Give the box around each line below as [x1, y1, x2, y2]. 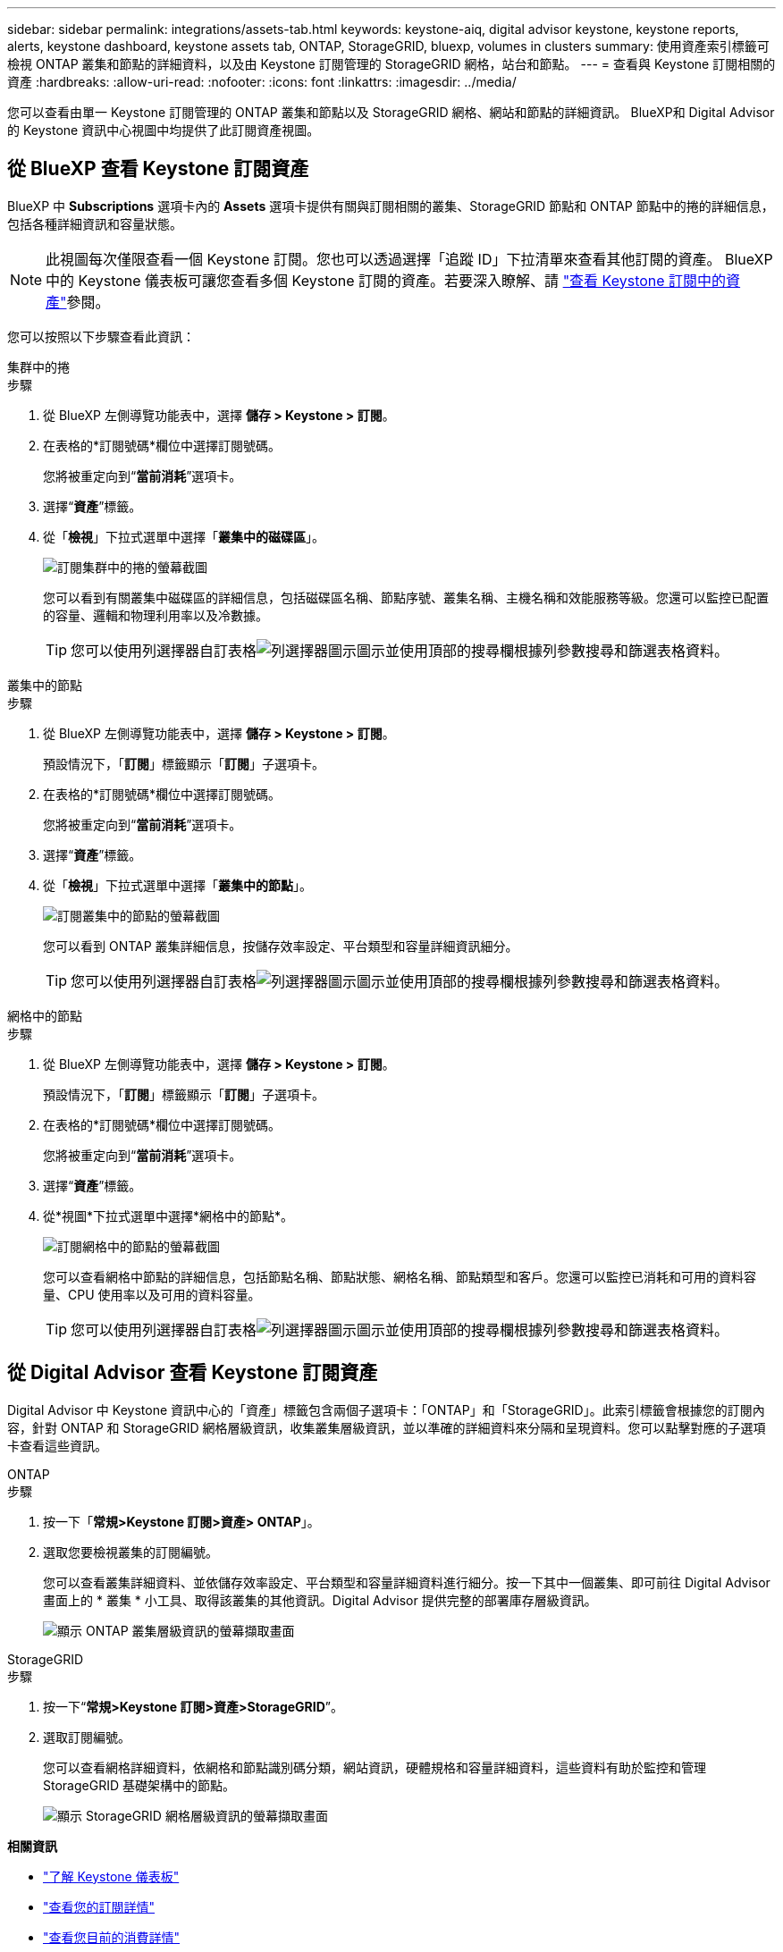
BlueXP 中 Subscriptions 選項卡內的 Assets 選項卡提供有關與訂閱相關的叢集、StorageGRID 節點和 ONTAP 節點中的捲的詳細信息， [7, 198, 774, 214]
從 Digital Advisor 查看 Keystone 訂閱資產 [7, 1361, 378, 1384]
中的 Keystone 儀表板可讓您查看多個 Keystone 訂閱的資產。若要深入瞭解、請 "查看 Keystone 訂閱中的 [46, 271, 727, 290]
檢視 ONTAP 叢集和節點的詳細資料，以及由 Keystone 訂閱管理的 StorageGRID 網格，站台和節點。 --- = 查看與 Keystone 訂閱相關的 [7, 56, 776, 72]
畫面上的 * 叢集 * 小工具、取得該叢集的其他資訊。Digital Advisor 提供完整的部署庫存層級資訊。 [43, 1592, 597, 1608]
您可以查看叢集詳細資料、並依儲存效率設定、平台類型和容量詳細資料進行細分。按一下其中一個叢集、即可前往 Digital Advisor [43, 1574, 770, 1590]
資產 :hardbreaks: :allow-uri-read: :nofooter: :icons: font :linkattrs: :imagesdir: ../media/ [7, 74, 517, 89]
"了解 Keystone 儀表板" [43, 1868, 180, 1884]
